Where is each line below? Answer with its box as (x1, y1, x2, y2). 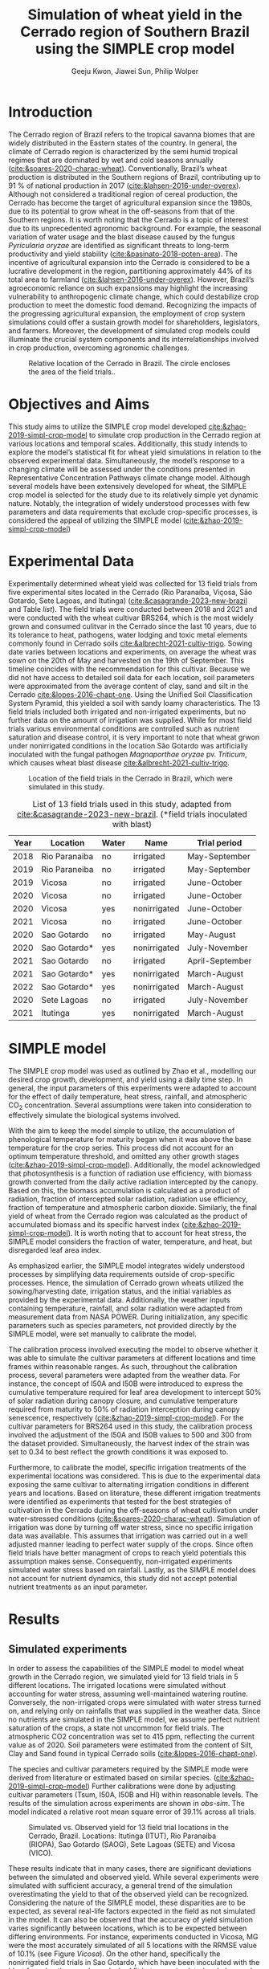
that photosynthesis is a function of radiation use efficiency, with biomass (8, 1168, 252, 1178)
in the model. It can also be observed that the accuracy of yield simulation (8, 1915, 253, 1925)
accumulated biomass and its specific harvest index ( (8, 1220, 185, 1229)
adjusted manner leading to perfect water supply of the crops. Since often (8, 1539, 254, 1549)
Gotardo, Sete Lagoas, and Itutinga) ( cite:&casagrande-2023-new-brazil (8, 596, 247, 605)
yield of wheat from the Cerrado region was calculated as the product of (8, 1211, 248, 1221)
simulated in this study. (28, 781, 105, 792)
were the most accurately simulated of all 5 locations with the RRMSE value (8, 1941, 258, 1951)
